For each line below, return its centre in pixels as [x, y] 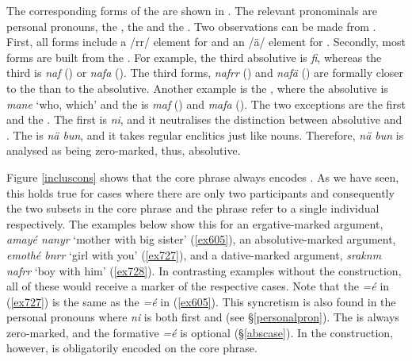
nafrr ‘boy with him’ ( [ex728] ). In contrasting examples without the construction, [204, 270]
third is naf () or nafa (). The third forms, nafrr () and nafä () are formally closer [205, 73]
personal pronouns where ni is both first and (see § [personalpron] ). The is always [203, 317]
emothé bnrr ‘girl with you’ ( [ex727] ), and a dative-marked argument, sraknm [194, 254]
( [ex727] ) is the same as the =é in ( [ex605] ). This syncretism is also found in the [201, 301]
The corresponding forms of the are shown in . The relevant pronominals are [192, 10]
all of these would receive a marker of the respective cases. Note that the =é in [198, 286]
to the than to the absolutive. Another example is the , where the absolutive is [197, 88]
